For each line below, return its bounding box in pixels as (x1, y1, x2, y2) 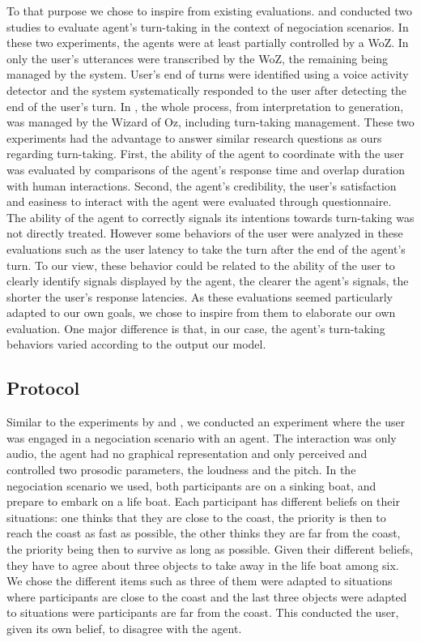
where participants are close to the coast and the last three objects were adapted (6, 588, 407, 605)
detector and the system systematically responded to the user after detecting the (6, 81, 407, 98)
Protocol (6, 375, 80, 400)
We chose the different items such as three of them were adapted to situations (6, 572, 393, 589)
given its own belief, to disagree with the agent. (6, 619, 242, 636)
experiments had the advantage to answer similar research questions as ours (6, 129, 382, 146)
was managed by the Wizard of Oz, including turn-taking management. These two (6, 113, 415, 131)
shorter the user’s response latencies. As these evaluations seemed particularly (6, 288, 393, 305)
